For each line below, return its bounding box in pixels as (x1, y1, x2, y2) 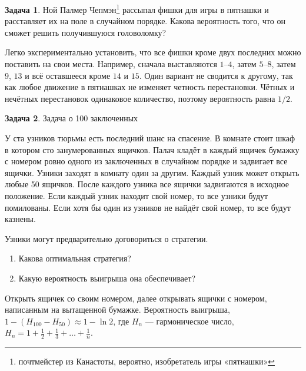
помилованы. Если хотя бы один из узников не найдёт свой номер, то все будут (5, 201, 291, 213)
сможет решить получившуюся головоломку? (5, 26, 167, 38)
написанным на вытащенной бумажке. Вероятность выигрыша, (5, 303, 230, 316)
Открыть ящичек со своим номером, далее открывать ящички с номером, (5, 291, 267, 304)
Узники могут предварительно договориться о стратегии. (5, 232, 208, 244)
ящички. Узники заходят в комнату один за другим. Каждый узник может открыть (5, 166, 300, 178)
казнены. (5, 213, 36, 225)
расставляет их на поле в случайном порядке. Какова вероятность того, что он (5, 15, 285, 27)
